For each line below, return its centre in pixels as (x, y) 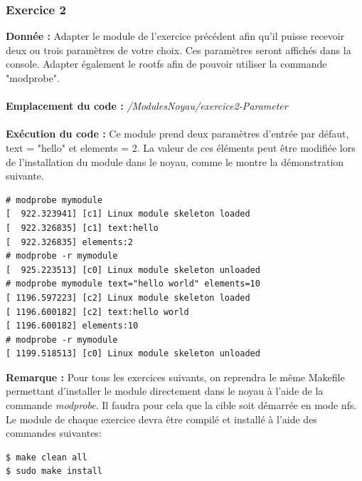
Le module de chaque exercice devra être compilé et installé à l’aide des (161, 419)
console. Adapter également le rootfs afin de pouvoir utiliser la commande (166, 64)
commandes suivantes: (54, 433)
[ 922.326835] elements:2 (69, 242)
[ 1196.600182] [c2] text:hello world (97, 312)
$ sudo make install (54, 471)
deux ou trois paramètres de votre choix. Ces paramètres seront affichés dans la (179, 50)
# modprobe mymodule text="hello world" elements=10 (133, 284)
